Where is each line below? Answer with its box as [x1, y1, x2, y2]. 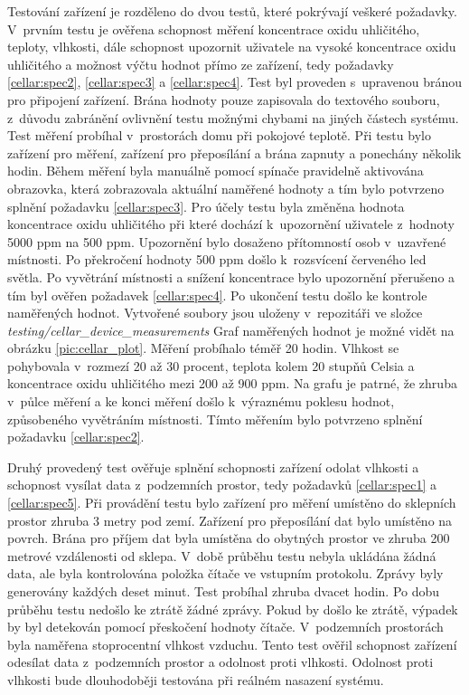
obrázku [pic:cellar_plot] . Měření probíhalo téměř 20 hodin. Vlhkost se [7, 338, 399, 357]
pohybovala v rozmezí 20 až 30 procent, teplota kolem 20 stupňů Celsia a [7, 356, 415, 375]
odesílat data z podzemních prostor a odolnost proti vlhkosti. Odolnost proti [7, 652, 434, 671]
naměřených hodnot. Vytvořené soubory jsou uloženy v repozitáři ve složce [7, 303, 423, 322]
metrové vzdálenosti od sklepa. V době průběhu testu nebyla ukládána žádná [7, 546, 436, 565]
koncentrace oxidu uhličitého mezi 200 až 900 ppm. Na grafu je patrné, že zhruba [7, 374, 457, 393]
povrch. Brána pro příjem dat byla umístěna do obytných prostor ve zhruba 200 [7, 528, 450, 547]
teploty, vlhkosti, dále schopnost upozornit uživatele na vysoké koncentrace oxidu [7, 37, 456, 56]
